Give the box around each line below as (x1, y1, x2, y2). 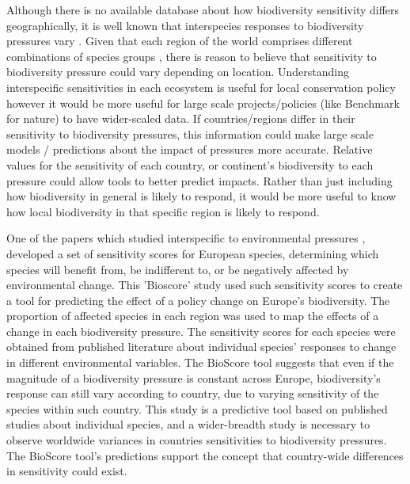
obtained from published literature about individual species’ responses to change (6, 338, 397, 355)
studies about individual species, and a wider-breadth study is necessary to (6, 416, 370, 433)
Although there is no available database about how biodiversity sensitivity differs (6, 2, 400, 17)
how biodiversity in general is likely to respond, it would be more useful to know (6, 188, 397, 204)
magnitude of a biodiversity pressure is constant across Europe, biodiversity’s (6, 369, 381, 386)
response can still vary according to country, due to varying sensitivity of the (6, 385, 379, 402)
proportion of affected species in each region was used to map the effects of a (6, 307, 379, 324)
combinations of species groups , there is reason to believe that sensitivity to (6, 48, 377, 64)
